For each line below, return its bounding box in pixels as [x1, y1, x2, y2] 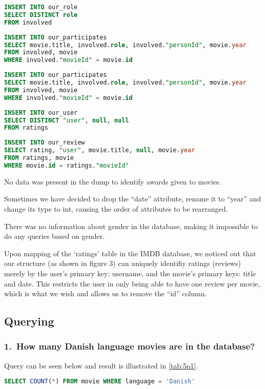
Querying [4, 313, 54, 329]
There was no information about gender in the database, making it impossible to [4, 220, 258, 231]
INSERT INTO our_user [4, 109, 78, 116]
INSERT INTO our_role [4, 4, 78, 11]
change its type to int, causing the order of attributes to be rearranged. [4, 203, 228, 214]
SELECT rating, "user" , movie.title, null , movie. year [4, 147, 195, 154]
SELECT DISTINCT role [4, 11, 78, 18]
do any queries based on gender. [4, 231, 105, 241]
